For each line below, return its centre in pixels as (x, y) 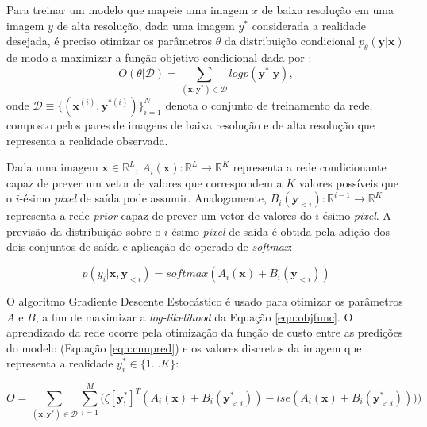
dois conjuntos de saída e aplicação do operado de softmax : (150, 246)
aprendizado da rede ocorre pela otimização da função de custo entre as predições (205, 332)
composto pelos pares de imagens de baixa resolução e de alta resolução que (191, 124)
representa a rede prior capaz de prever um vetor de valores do (159, 215)
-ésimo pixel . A (355, 215)
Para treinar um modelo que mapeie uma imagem (127, 10)
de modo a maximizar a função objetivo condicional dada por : (159, 57)
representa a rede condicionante (310, 167)
